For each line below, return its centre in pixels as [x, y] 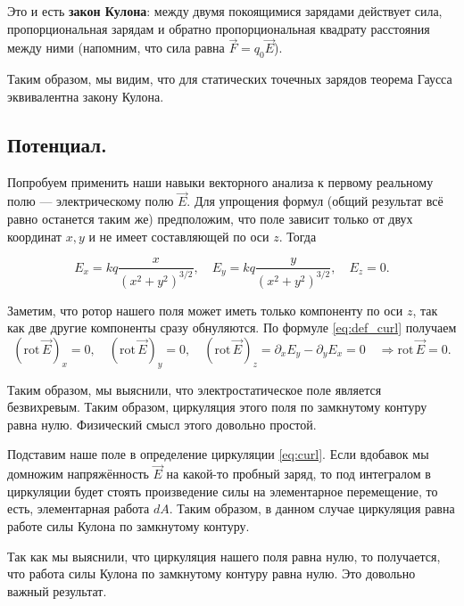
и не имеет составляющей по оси [179, 236]
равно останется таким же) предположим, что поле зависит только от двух [210, 218]
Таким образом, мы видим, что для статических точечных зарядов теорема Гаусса [230, 79]
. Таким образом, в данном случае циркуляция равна [312, 508]
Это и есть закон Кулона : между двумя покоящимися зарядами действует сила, [225, 11]
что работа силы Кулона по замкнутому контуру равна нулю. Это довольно [211, 573]
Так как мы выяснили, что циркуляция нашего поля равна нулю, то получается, [224, 556]
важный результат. [57, 590]
